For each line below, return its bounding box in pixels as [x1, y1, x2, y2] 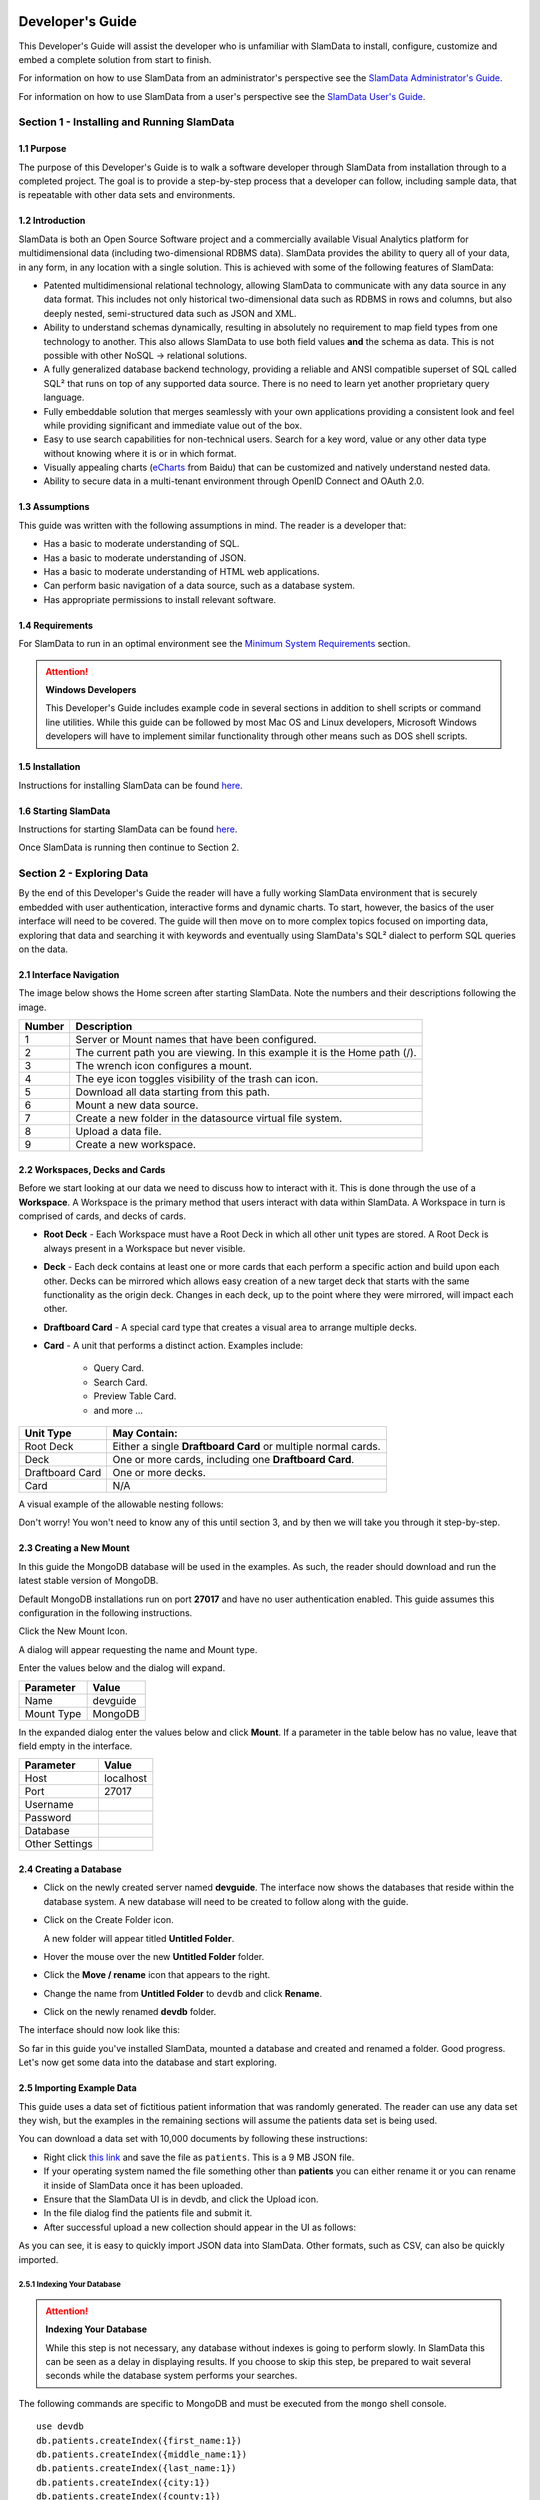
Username [24, 1798, 74, 1812]
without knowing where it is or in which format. [43, 447, 237, 459]
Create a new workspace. [75, 1138, 197, 1152]
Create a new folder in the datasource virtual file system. [75, 1111, 343, 1125]
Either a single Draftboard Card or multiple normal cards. [112, 1440, 381, 1454]
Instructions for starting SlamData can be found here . [18, 823, 238, 835]
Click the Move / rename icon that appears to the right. [43, 1969, 271, 1981]
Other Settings [24, 1837, 94, 1851]
